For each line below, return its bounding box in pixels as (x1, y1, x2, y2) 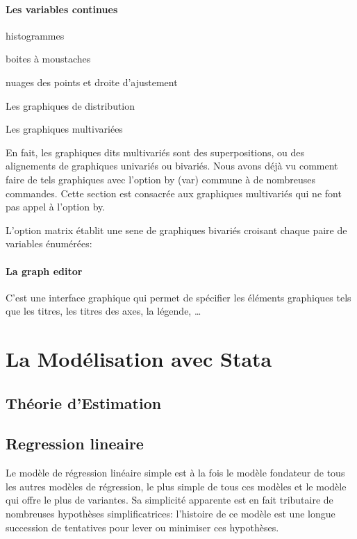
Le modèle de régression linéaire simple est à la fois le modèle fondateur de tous (6, 465, 345, 480)
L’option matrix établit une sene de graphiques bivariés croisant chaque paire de (6, 222, 347, 237)
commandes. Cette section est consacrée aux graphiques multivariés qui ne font (6, 185, 342, 200)
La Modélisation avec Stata (6, 345, 272, 373)
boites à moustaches (6, 51, 91, 66)
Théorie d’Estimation (6, 392, 162, 413)
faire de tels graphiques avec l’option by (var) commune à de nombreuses (6, 172, 316, 186)
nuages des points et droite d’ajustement (6, 74, 178, 89)
